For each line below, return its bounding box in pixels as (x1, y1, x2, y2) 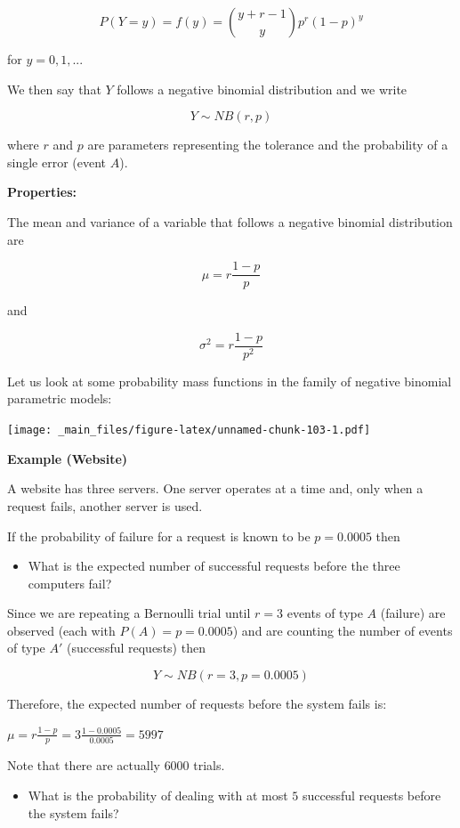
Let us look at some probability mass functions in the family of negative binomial (7, 371, 452, 390)
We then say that (7, 79, 101, 98)
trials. (193, 756, 225, 775)
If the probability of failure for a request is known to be (7, 526, 311, 545)
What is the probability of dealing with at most (28, 786, 288, 805)
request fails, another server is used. (7, 496, 203, 515)
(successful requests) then (66, 638, 206, 657)
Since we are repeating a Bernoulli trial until (7, 604, 251, 622)
